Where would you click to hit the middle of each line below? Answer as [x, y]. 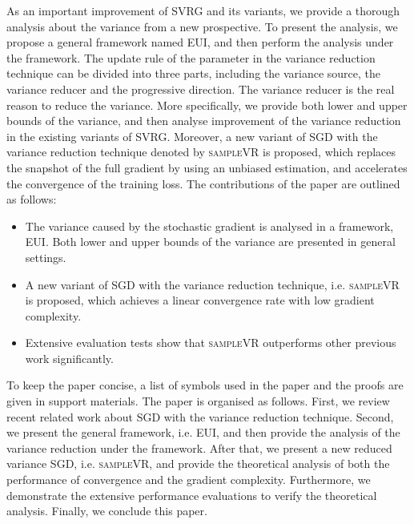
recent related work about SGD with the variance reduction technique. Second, [200, 416]
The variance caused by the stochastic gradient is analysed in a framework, [209, 226]
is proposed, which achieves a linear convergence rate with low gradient [200, 300]
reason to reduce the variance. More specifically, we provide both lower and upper [207, 105]
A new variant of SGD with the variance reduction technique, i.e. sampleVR [212, 284]
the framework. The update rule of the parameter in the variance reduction [191, 57]
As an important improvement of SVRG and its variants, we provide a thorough [203, 10]
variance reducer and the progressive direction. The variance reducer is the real [201, 89]
